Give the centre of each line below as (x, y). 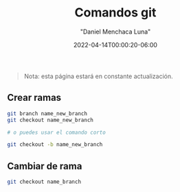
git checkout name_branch (44, 182)
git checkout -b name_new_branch (55, 145)
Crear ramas (34, 98)
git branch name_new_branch (47, 113)
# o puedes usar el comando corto (57, 132)
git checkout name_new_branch (50, 120)
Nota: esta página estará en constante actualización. (98, 76)
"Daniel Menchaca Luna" (115, 32)
